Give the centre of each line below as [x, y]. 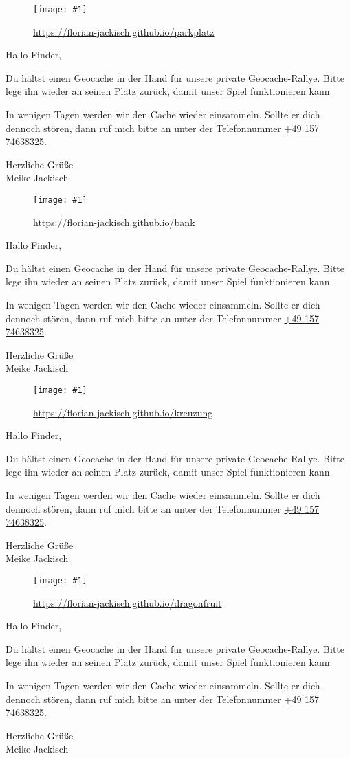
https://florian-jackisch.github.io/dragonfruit [128, 602]
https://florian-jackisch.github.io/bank [114, 222]
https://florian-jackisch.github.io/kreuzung [123, 412]
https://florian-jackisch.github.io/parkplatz [124, 31]
